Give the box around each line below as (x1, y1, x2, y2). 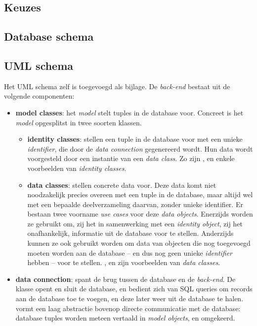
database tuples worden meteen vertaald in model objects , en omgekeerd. (15, 313, 235, 323)
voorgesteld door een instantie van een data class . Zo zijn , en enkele (27, 153, 235, 163)
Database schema (4, 29, 94, 44)
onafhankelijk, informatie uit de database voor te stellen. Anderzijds (27, 228, 234, 238)
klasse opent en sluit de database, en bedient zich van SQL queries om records (15, 283, 253, 294)
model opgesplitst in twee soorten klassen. (15, 117, 142, 127)
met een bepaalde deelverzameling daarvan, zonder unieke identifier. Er (27, 199, 243, 209)
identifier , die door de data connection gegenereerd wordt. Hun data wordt (27, 143, 253, 154)
